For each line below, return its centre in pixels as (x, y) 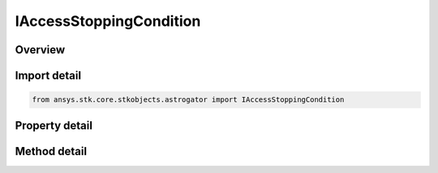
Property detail (54, 125)
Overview (40, 50)
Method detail (51, 151)
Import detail (48, 76)
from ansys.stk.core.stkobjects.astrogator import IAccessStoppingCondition (188, 100)
